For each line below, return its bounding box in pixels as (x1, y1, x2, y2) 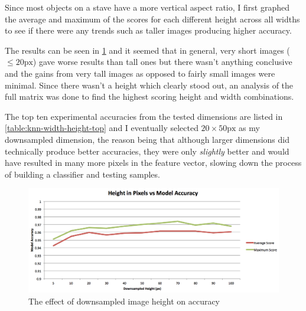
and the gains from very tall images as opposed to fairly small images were (5, 67, 275, 79)
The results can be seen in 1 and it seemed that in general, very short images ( (5, 44, 290, 56)
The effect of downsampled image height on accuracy (28, 294, 220, 307)
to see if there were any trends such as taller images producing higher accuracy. (5, 24, 292, 37)
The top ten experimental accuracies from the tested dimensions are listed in (5, 110, 283, 122)
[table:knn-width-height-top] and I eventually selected (5, 122, 198, 134)
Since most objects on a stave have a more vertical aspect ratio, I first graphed (5, 1, 289, 13)
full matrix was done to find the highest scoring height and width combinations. (5, 90, 294, 103)
